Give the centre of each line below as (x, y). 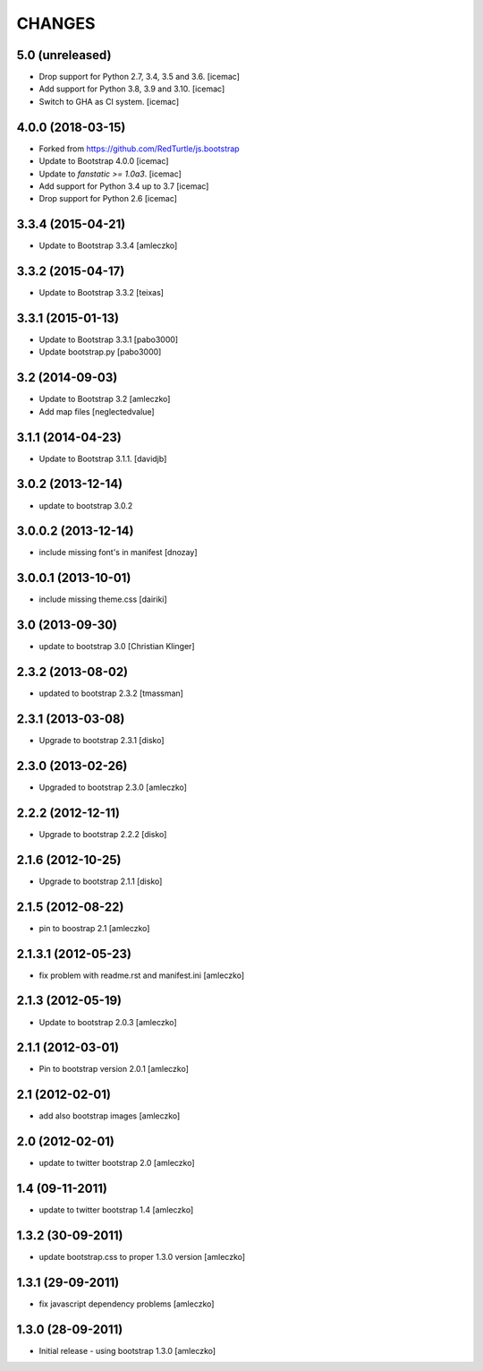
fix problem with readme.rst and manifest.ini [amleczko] (142, 975)
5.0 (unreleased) (64, 55)
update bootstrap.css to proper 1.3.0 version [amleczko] (142, 1257)
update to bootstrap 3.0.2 (86, 505)
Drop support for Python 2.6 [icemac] (108, 199)
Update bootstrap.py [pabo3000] (100, 352)
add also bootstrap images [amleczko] (110, 1116)
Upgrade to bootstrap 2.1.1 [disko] (101, 881)
